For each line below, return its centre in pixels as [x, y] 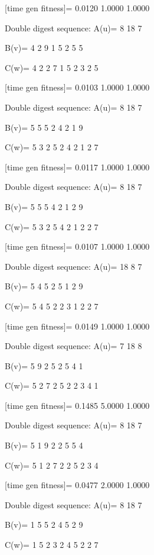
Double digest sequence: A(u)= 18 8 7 [73, 266]
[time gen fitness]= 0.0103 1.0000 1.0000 [77, 87]
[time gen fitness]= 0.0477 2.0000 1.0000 [77, 485]
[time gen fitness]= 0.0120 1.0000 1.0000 [77, 8]
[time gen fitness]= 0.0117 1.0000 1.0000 [77, 167]
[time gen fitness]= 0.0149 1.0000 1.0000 [77, 326]
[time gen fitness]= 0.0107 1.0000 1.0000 [77, 246]
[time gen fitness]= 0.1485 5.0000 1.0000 [77, 405]
